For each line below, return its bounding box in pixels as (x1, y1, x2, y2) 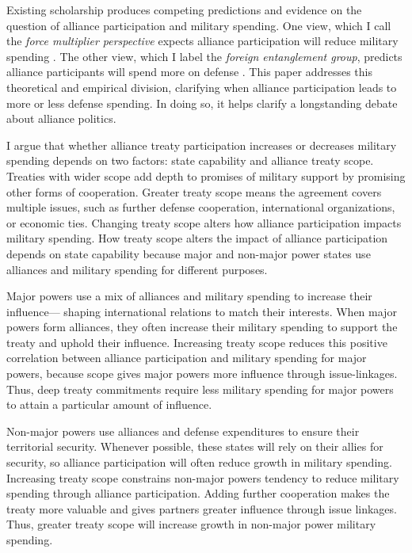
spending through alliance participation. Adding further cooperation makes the (6, 485, 390, 502)
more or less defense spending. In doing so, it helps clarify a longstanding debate (6, 94, 398, 111)
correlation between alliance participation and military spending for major (6, 349, 367, 366)
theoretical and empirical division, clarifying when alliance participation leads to (6, 78, 397, 95)
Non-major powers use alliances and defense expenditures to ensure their (6, 422, 360, 439)
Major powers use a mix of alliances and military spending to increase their (6, 288, 372, 304)
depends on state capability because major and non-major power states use (6, 245, 371, 261)
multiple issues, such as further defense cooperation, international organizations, (6, 199, 395, 215)
